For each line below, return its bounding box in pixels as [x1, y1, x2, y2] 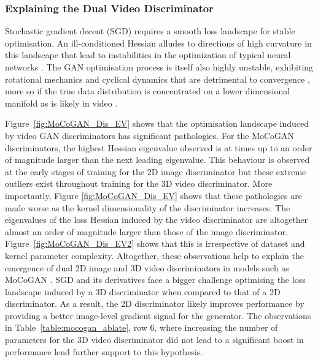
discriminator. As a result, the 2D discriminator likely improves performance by [5, 297, 304, 310]
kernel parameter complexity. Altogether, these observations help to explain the [5, 249, 304, 262]
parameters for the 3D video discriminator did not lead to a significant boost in [5, 333, 304, 346]
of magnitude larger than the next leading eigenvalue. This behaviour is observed [5, 153, 310, 166]
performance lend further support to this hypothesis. [5, 345, 203, 358]
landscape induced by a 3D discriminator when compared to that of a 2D [5, 285, 281, 298]
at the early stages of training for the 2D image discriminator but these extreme [5, 165, 306, 178]
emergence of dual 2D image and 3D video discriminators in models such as [5, 261, 289, 274]
